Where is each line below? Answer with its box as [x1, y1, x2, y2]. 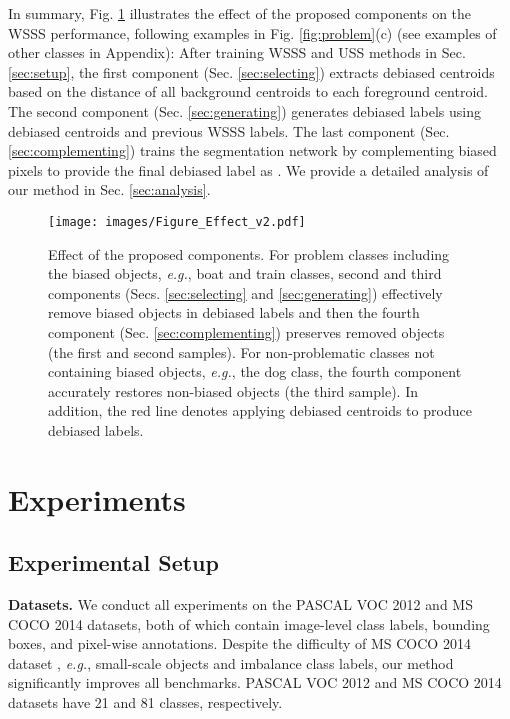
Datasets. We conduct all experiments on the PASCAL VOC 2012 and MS [8, 594, 473, 615]
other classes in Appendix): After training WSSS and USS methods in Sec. [8, 42, 466, 63]
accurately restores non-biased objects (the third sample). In [48, 380, 418, 401]
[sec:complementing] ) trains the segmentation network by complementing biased [8, 140, 497, 161]
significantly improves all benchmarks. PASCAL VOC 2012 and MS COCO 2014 [8, 672, 502, 693]
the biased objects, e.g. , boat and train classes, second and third [48, 263, 442, 284]
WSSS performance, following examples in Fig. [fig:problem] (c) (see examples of [8, 22, 497, 43]
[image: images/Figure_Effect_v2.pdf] [48, 214, 306, 229]
